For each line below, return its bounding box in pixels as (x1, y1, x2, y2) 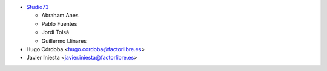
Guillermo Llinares (41, 37, 87, 45)
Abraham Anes (41, 12, 79, 19)
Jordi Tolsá (41, 29, 70, 36)
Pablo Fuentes (41, 20, 78, 27)
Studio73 (26, 4, 49, 10)
